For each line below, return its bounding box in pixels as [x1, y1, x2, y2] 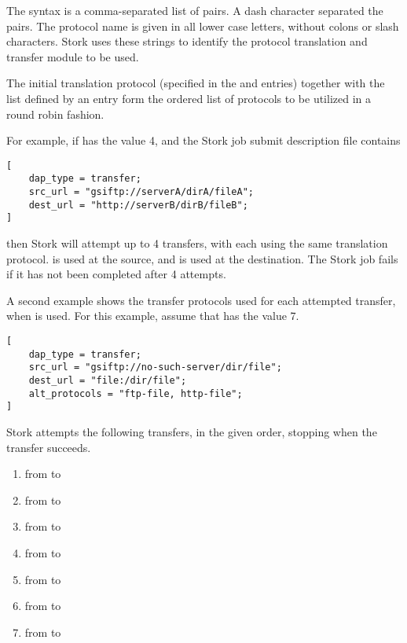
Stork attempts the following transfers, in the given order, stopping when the [6, 423, 377, 439]
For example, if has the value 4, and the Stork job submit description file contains [6, 132, 401, 149]
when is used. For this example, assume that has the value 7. [6, 307, 299, 324]
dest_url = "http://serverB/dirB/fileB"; [28, 199, 248, 211]
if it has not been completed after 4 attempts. [6, 266, 226, 282]
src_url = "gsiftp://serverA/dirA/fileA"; [28, 186, 254, 198]
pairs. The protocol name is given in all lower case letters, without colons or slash [6, 17, 399, 34]
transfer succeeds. [6, 439, 91, 455]
